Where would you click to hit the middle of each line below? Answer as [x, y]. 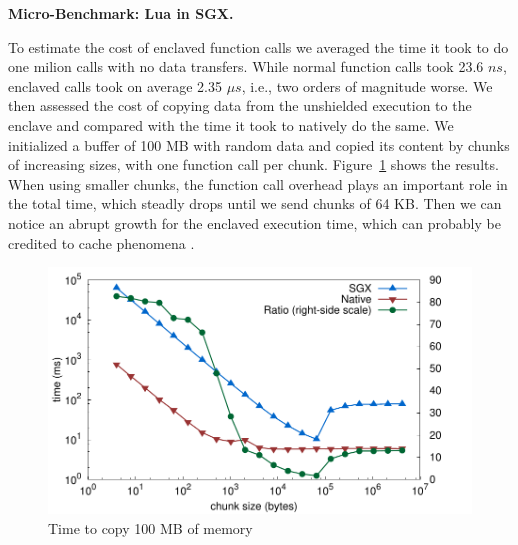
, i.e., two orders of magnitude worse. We [367, 85]
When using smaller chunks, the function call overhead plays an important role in [258, 183]
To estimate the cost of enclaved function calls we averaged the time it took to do [258, 46]
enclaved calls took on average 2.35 [115, 85]
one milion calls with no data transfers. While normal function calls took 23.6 [246, 66]
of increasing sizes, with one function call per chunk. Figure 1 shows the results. [253, 164]
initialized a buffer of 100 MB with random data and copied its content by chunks [259, 144]
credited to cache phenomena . [101, 242]
